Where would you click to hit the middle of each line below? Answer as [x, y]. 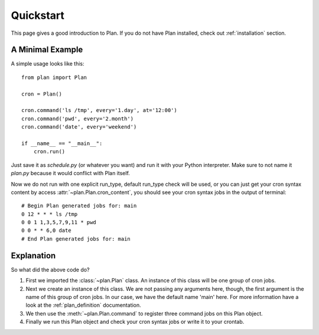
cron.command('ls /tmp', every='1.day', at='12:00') [99, 110]
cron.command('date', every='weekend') [79, 127]
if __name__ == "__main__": [62, 143]
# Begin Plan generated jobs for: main [79, 206]
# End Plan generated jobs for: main [76, 239]
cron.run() [49, 152]
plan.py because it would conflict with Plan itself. [70, 173]
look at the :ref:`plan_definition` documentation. [83, 305]
